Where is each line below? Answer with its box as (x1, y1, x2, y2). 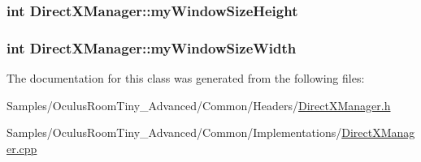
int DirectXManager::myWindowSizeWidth (7, 37, 297, 58)
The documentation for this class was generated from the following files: (7, 70, 365, 87)
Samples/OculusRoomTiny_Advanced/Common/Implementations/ (7, 124, 342, 141)
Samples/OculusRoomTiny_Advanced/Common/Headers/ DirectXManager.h (7, 96, 391, 113)
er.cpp (7, 139, 37, 156)
